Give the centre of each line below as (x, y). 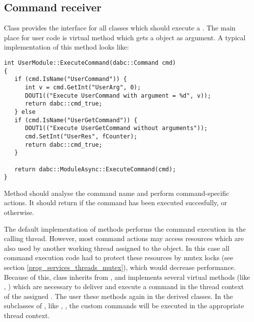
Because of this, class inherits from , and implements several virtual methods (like (127, 277)
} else (25, 112)
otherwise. (19, 212)
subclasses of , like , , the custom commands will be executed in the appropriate (124, 306)
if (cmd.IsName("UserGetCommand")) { (76, 120)
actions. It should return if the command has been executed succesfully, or (116, 202)
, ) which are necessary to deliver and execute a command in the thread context (124, 286)
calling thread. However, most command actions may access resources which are (124, 238)
